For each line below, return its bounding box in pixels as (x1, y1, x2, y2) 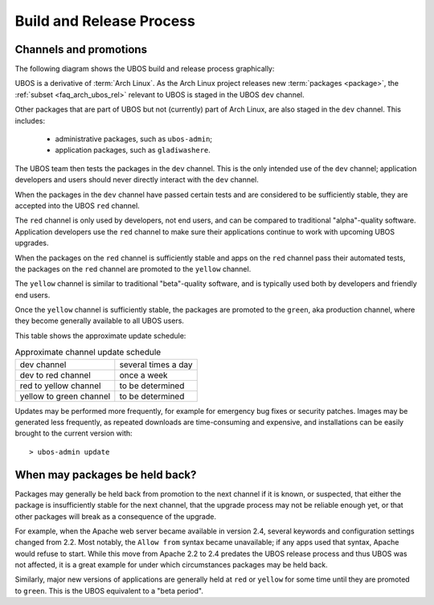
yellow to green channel (19, 390, 111, 402)
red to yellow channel (19, 380, 101, 391)
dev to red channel (19, 370, 92, 381)
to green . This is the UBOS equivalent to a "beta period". (14, 586, 204, 595)
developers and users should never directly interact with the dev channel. (14, 175, 259, 185)
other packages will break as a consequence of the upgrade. (14, 511, 217, 521)
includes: (14, 116, 46, 125)
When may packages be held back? (14, 468, 197, 481)
